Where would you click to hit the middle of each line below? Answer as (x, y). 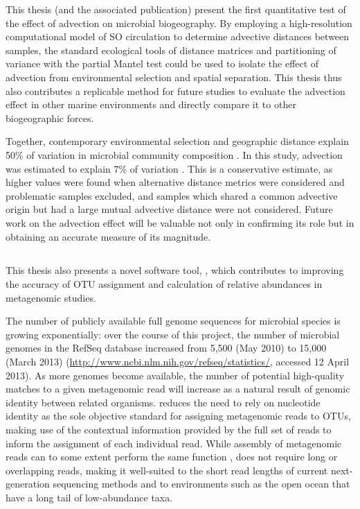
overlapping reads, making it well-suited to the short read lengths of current (167, 470)
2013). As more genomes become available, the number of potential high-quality (175, 375)
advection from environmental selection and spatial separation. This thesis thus (174, 77)
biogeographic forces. (50, 118)
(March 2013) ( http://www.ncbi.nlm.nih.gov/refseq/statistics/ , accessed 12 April (178, 362)
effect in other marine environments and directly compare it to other (151, 104)
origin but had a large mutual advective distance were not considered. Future (169, 209)
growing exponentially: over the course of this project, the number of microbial (173, 334)
